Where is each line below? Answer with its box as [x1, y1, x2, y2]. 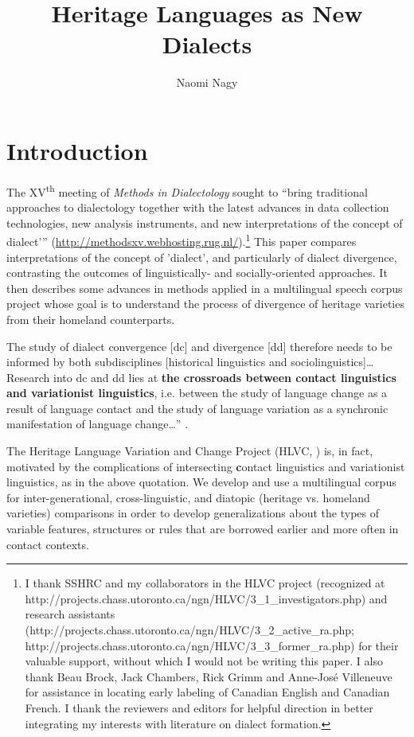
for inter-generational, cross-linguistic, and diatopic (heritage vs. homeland [6, 489, 370, 505]
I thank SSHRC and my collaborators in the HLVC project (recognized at [25, 575, 385, 591]
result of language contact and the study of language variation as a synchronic [6, 400, 389, 416]
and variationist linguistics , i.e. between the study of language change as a [6, 384, 388, 401]
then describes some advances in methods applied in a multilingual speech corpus [6, 279, 403, 296]
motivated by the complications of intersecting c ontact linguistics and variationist [6, 458, 405, 474]
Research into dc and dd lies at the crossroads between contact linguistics [6, 368, 396, 385]
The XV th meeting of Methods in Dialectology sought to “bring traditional [6, 181, 368, 200]
